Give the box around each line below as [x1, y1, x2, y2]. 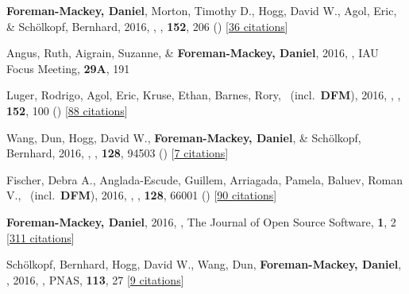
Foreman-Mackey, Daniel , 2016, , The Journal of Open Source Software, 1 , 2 [6, 213, 396, 230]
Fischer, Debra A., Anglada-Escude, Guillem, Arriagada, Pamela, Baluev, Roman [6, 171, 403, 188]
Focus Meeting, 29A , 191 [6, 60, 130, 76]
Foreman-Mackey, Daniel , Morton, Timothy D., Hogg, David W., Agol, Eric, [6, 2, 397, 18]
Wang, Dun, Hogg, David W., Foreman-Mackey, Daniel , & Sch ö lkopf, [6, 129, 361, 145]
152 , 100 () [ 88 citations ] [6, 102, 128, 118]
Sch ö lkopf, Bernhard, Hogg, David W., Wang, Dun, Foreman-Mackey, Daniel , [6, 256, 402, 273]
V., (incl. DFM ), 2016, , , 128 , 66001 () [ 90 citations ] [6, 187, 277, 203]
